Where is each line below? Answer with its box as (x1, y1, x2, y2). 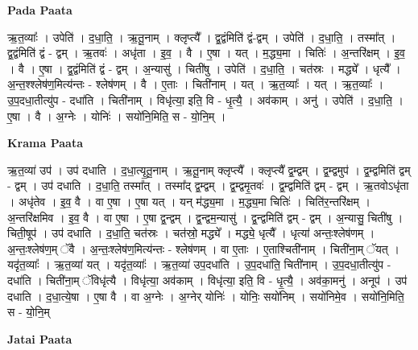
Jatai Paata (7, 330, 72, 347)
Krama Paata (7, 134, 83, 151)
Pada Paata (7, 2, 72, 18)
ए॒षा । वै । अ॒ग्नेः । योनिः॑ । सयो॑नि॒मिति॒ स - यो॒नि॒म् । (7, 107, 226, 124)
